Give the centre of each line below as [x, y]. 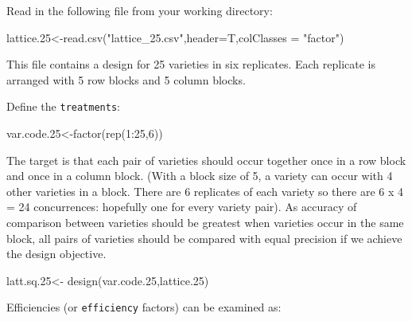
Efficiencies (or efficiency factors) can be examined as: [144, 307]
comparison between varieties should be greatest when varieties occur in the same [205, 222]
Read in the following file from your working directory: [140, 10]
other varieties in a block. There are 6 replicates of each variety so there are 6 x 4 [205, 191]
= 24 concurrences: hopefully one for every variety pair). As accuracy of [182, 207]
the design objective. [56, 254]
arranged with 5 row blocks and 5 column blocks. [126, 79]
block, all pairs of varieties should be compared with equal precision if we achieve [204, 238]
